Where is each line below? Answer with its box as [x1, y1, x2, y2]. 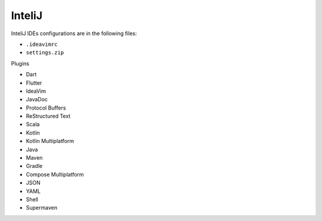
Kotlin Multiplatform [26, 138, 75, 145]
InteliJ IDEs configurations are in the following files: [11, 30, 137, 37]
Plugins [11, 60, 30, 67]
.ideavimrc [26, 41, 58, 48]
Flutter [26, 79, 42, 86]
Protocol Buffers [26, 104, 66, 111]
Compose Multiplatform [26, 170, 84, 178]
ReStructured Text [26, 113, 71, 120]
